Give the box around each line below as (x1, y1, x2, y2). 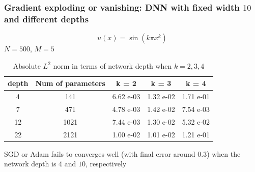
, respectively (85, 158, 127, 169)
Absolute (13, 60, 41, 71)
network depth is (4, 158, 56, 169)
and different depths (4, 12, 89, 25)
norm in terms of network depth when (53, 60, 172, 71)
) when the (207, 148, 241, 159)
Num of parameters (35, 78, 105, 89)
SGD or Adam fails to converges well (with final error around (4, 148, 195, 159)
